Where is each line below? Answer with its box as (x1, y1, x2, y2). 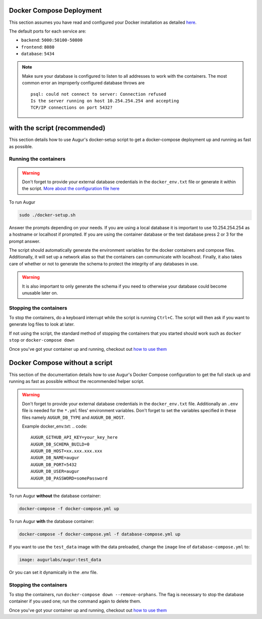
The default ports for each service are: (9, 28, 86, 34)
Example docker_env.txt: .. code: (22, 423, 87, 429)
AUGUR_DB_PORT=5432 (31, 462, 77, 467)
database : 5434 (21, 51, 55, 57)
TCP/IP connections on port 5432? (31, 105, 113, 110)
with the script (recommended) (9, 124, 106, 132)
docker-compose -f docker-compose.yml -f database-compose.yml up (19, 531, 180, 537)
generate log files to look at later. (9, 321, 75, 327)
